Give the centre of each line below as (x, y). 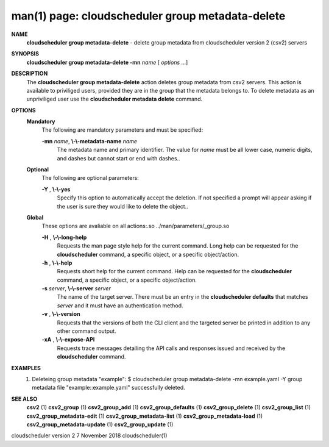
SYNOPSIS (25, 54)
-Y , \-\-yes (56, 189)
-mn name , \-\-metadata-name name (89, 141)
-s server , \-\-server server (76, 288)
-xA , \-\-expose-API (68, 340)
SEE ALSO (24, 399)
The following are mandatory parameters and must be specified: (122, 130)
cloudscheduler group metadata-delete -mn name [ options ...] (107, 62)
